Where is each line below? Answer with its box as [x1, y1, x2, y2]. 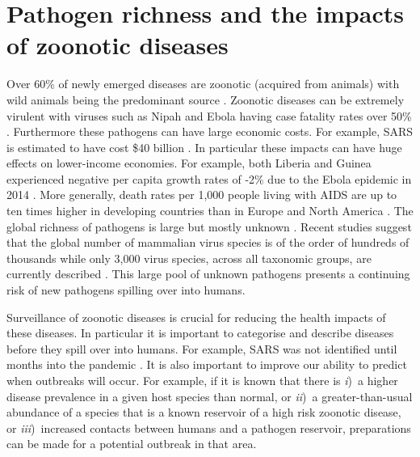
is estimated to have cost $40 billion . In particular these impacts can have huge [6, 138, 402, 155]
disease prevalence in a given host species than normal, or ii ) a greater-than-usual [6, 387, 413, 404]
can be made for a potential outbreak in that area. [6, 435, 257, 452]
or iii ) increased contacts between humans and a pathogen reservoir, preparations [6, 419, 411, 436]
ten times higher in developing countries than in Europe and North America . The [6, 202, 414, 219]
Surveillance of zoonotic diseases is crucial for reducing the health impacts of [6, 308, 386, 325]
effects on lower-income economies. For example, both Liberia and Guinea [6, 154, 372, 171]
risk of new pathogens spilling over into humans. [6, 281, 246, 298]
